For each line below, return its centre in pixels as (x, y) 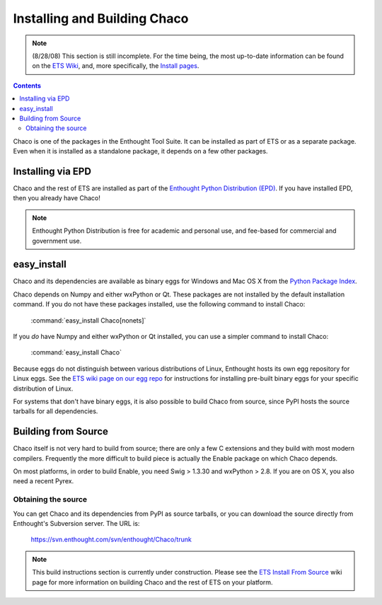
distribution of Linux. (43, 388)
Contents (27, 86)
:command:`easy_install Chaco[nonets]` (88, 320)
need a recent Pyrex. (44, 481)
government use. (57, 241)
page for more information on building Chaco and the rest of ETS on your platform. (152, 582)
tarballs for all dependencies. (56, 411)
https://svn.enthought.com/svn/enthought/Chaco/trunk (111, 540)
